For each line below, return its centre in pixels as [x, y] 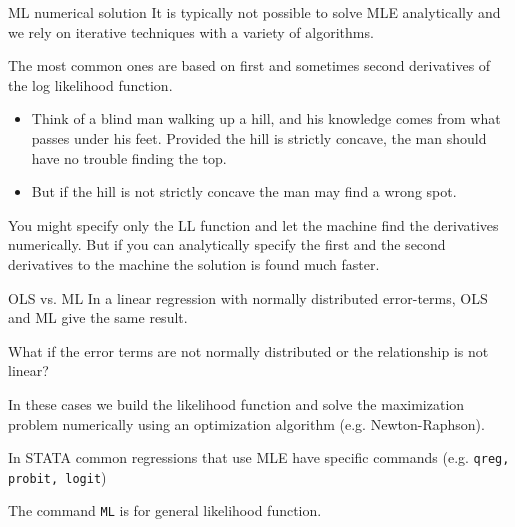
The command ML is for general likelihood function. [165, 510]
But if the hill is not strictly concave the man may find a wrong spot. [244, 191]
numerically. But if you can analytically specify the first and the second [227, 244]
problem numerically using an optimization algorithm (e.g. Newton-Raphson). [246, 423]
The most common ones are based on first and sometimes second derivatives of [249, 65]
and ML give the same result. [98, 317]
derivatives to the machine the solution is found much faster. [194, 263]
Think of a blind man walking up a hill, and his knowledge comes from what [266, 118]
